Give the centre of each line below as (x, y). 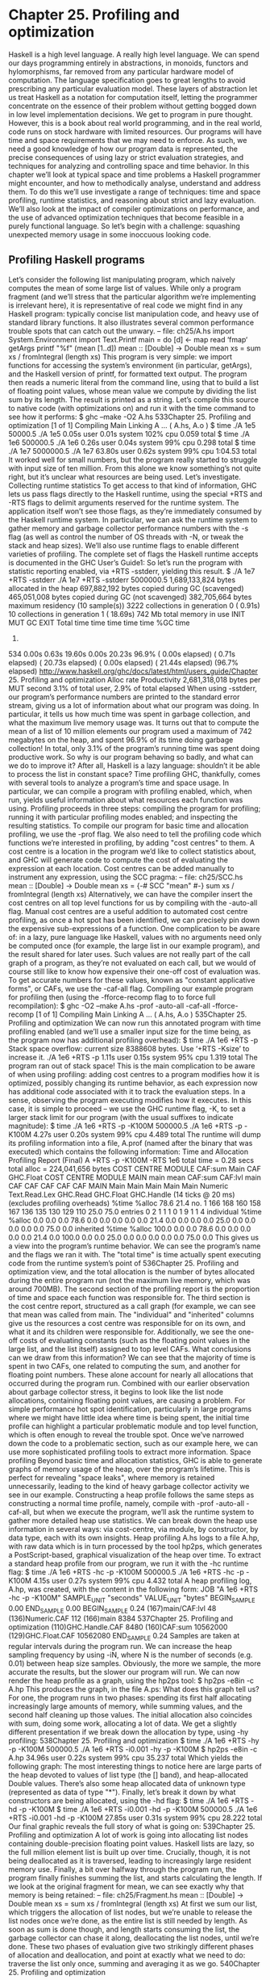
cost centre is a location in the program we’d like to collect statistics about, (132, 851)
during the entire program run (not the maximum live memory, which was (130, 1280)
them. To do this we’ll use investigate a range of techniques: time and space (135, 191)
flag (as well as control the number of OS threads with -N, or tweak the (126, 537)
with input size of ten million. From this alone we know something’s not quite (135, 468)
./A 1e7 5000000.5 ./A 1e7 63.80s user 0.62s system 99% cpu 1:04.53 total (133, 451)
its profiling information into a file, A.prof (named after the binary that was (131, 1143)
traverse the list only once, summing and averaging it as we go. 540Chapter (134, 1964)
